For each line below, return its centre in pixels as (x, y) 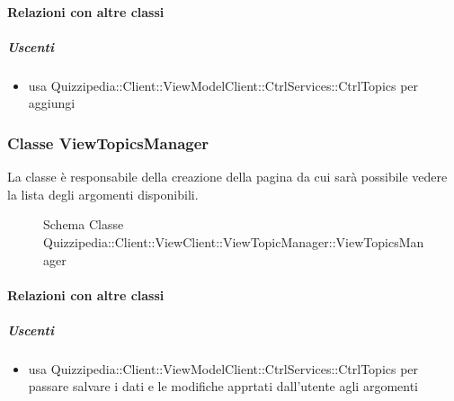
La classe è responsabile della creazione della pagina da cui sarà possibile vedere (227, 177)
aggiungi (52, 103)
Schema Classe (84, 224)
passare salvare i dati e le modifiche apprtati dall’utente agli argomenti (223, 386)
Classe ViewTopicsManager (108, 143)
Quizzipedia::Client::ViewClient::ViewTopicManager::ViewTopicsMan (234, 241)
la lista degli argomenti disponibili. (103, 194)
